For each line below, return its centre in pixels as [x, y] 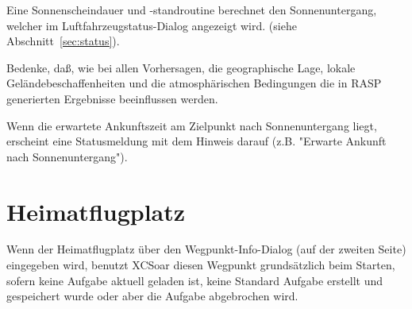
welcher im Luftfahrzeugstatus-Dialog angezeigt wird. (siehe [152, 25]
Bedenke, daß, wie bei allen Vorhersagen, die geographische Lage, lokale [181, 67]
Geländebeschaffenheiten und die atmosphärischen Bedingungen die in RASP [194, 83]
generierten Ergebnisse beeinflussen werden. [112, 98]
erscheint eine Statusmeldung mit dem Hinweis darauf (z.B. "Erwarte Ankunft [196, 141]
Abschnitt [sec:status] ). [63, 41]
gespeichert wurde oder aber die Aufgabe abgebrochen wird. [152, 296]
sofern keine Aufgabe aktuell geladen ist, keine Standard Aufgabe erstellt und [195, 280]
